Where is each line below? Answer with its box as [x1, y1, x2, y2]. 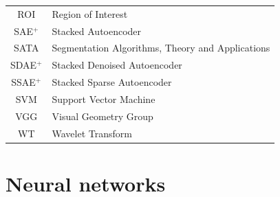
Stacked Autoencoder [52, 23, 142, 38]
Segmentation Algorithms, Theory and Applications [52, 40, 270, 55]
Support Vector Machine [52, 91, 155, 106]
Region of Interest [52, 6, 128, 21]
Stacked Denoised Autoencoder [52, 58, 182, 72]
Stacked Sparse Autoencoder [52, 75, 172, 89]
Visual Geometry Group [52, 108, 153, 123]
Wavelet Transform [52, 126, 132, 140]
